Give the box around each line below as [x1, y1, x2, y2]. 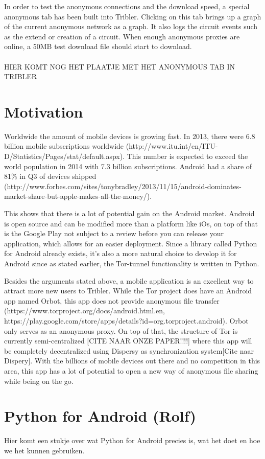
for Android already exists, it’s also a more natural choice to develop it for [4, 248, 237, 259]
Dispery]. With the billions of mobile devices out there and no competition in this [4, 355, 260, 366]
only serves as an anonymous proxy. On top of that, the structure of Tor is [4, 325, 238, 336]
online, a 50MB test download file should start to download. [4, 41, 192, 52]
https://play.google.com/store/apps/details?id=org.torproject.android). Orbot [4, 315, 249, 326]
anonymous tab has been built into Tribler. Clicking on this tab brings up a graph [4, 11, 261, 21]
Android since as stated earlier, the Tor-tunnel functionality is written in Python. [4, 258, 259, 268]
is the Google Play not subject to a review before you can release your [4, 228, 224, 239]
